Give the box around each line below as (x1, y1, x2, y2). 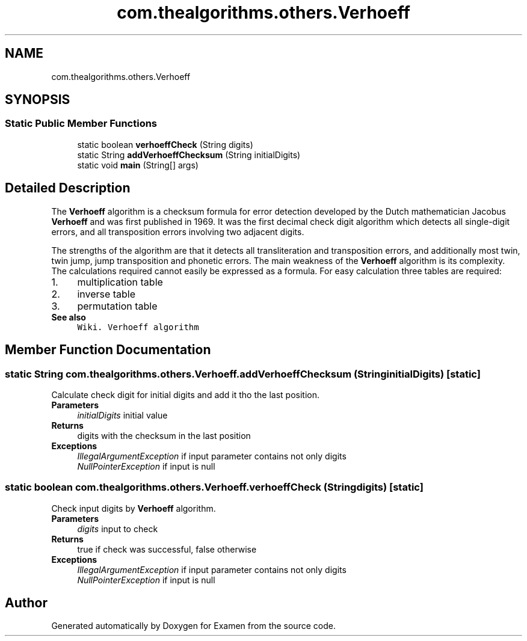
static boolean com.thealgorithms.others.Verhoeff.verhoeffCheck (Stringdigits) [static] (5, 481, 424, 494)
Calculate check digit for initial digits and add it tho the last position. (51, 389, 319, 400)
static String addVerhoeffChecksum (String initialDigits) (77, 149, 301, 160)
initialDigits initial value (77, 409, 168, 420)
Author (5, 595, 48, 611)
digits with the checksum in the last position (77, 430, 251, 441)
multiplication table (77, 275, 163, 288)
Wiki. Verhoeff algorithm (77, 322, 199, 332)
